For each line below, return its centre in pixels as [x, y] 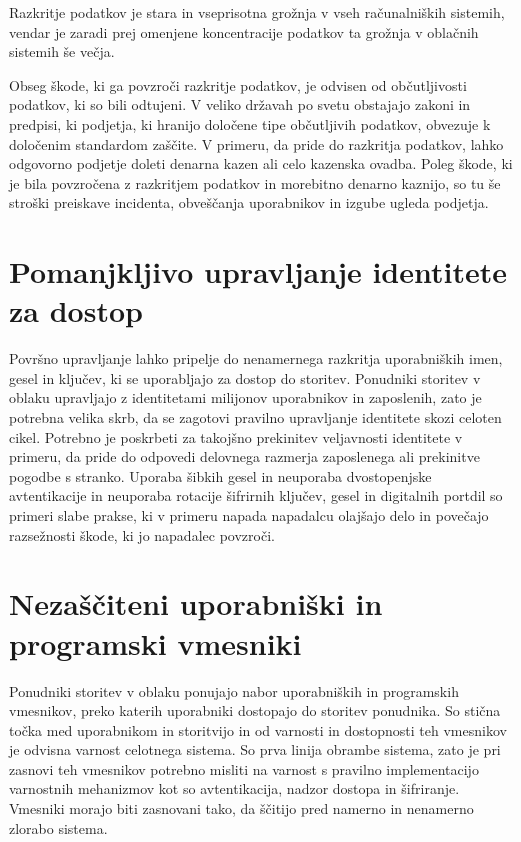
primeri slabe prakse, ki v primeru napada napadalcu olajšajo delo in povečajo [249, 515]
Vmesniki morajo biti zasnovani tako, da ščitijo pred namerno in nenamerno [241, 808]
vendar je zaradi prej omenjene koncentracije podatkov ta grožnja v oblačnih [244, 31]
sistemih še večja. [62, 51]
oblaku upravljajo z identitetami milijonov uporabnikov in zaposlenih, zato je [245, 397]
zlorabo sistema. [58, 827]
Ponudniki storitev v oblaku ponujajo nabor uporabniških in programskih [234, 690]
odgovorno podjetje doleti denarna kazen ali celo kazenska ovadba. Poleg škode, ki [261, 163]
